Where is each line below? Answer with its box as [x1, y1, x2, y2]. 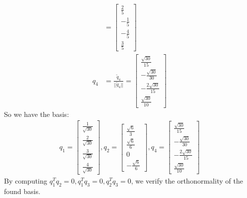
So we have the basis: [4, 108, 69, 119]
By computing [4, 176, 47, 186]
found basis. [4, 186, 40, 197]
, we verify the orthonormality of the [131, 176, 243, 186]
